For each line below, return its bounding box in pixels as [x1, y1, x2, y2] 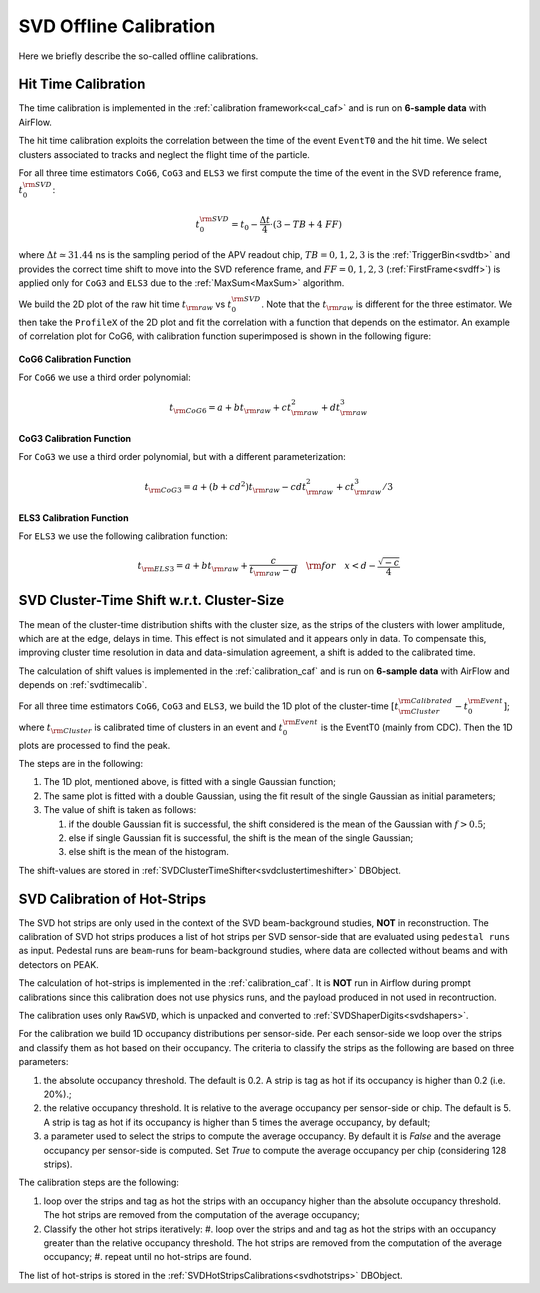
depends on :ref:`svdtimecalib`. [18, 679, 148, 691]
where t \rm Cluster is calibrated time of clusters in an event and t [18, 721, 284, 735]
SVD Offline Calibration [18, 15, 216, 37]
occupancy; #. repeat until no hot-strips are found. [43, 1251, 252, 1263]
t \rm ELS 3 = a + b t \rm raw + [137, 560, 249, 574]
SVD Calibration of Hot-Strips [18, 890, 207, 907]
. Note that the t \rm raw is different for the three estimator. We [261, 298, 513, 312]
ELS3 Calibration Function [18, 511, 129, 524]
